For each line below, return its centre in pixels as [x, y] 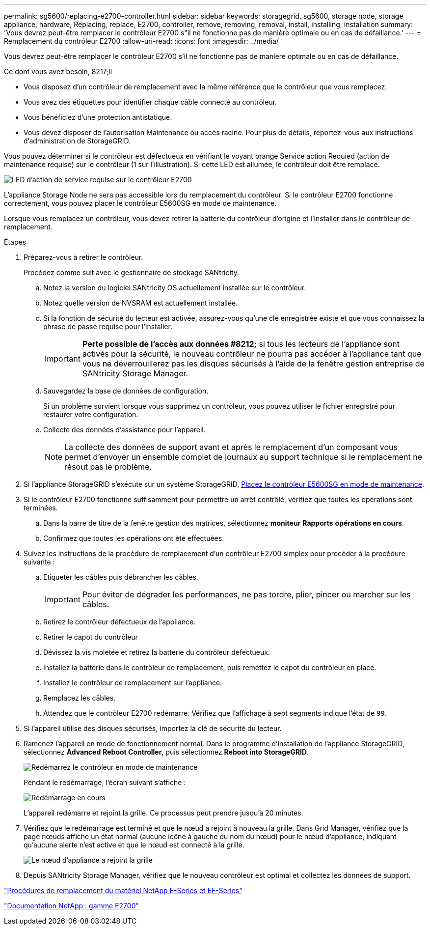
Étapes [15, 242]
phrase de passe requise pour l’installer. [108, 326]
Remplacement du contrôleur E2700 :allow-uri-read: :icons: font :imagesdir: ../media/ [141, 41]
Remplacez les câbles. [80, 698]
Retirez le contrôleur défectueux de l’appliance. [120, 622]
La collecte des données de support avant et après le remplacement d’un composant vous [231, 447]
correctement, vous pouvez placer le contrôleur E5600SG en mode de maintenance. [140, 203]
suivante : [39, 562]
